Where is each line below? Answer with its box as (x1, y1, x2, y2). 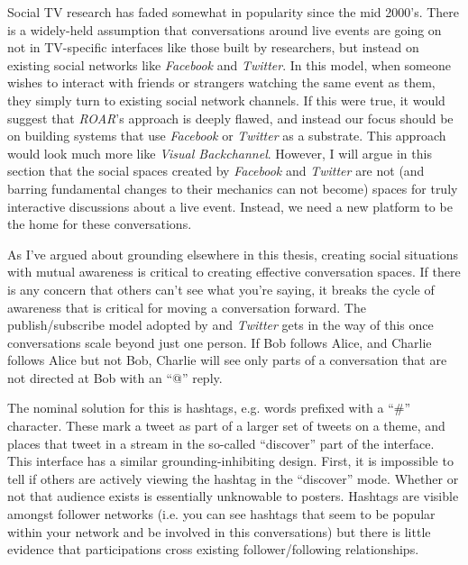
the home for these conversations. (7, 214, 192, 233)
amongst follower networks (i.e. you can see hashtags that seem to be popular (7, 505, 436, 524)
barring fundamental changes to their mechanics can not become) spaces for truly (7, 178, 458, 197)
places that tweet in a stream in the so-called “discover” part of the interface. (7, 433, 435, 452)
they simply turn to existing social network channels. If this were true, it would (7, 90, 445, 109)
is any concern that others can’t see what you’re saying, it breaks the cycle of (7, 279, 435, 298)
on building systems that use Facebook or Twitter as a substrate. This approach (7, 126, 446, 145)
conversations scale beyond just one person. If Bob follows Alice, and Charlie (7, 333, 432, 351)
